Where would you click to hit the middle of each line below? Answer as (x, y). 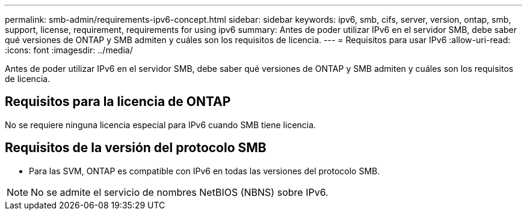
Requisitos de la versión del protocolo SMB (136, 148)
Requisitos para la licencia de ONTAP (118, 102)
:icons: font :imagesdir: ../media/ (69, 50)
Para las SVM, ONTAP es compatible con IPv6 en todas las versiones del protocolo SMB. (205, 171)
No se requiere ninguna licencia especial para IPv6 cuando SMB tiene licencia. (161, 125)
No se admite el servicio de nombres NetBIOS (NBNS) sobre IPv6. (180, 192)
